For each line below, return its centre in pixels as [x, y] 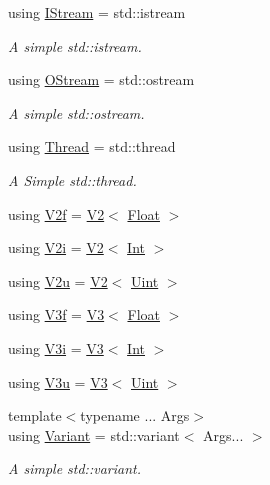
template [35, 415]
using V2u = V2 [58, 280]
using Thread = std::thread [92, 146]
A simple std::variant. [74, 468]
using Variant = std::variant [94, 434]
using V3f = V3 [56, 314]
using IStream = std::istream [97, 12]
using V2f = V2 [56, 213]
